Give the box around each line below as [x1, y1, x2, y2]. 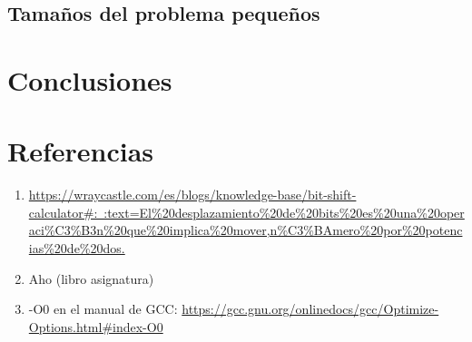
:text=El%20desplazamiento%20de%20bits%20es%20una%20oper [103, 202, 465, 221]
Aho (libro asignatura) [28, 269, 154, 288]
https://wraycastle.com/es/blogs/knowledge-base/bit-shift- [28, 185, 357, 204]
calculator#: [28, 202, 98, 221]
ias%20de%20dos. [28, 239, 125, 258]
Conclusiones [7, 61, 172, 98]
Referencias [7, 132, 154, 170]
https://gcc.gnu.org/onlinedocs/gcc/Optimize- [182, 299, 439, 318]
